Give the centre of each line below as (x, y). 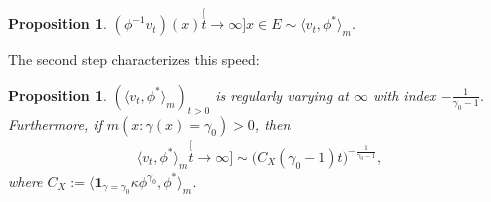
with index (404, 94)
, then (272, 123)
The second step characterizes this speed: (134, 59)
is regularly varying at (282, 94)
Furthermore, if (55, 123)
